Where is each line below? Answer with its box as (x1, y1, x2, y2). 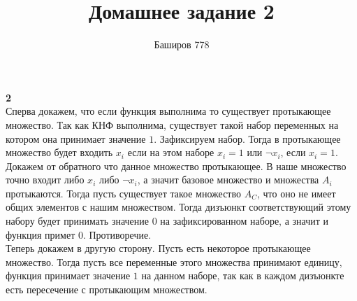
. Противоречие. (82, 227, 152, 241)
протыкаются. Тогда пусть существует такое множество (6, 185, 242, 200)
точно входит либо (6, 172, 85, 187)
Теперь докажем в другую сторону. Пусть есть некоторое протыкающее (6, 241, 311, 255)
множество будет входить (6, 145, 113, 160)
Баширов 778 (154, 37, 210, 52)
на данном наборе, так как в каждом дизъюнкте (141, 268, 344, 283)
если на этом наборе (127, 145, 214, 160)
